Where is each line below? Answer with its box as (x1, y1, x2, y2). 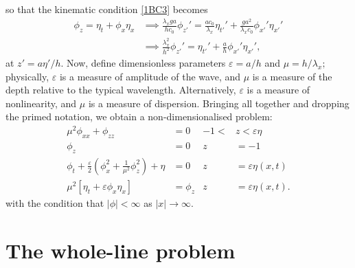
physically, (5, 69, 49, 83)
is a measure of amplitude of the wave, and (59, 69, 241, 83)
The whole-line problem (5, 236, 236, 264)
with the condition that (5, 195, 104, 210)
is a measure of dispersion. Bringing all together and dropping (88, 96, 350, 110)
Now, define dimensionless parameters (67, 56, 226, 69)
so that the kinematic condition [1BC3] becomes (5, 2, 208, 16)
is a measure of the (252, 69, 332, 83)
